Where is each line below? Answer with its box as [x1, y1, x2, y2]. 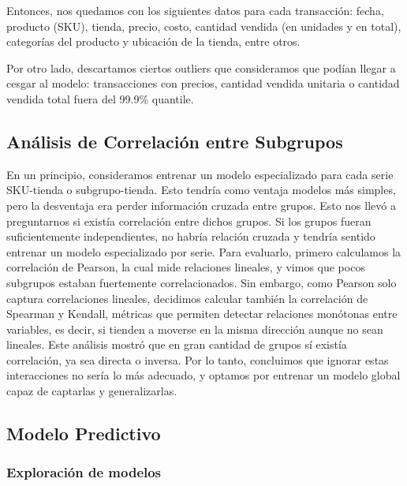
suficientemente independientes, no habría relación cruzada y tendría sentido [6, 228, 375, 245]
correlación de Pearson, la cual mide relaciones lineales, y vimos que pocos [6, 259, 365, 275]
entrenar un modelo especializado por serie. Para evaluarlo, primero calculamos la [6, 243, 401, 260]
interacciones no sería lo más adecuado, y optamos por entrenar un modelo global [6, 367, 401, 383]
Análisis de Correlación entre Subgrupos [6, 129, 343, 153]
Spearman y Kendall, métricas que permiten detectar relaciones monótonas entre [6, 305, 398, 322]
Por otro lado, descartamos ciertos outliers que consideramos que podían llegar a [6, 59, 396, 76]
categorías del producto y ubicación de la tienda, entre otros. [6, 33, 301, 50]
